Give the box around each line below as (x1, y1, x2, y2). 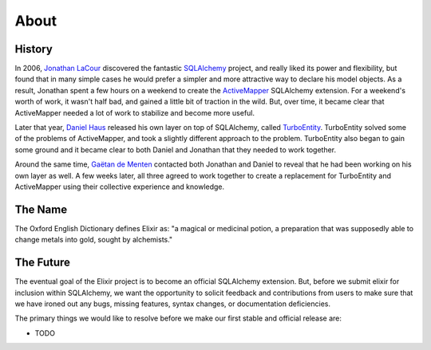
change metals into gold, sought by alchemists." (14, 235, 173, 245)
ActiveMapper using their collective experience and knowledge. (14, 182, 225, 191)
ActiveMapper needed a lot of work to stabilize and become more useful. (14, 108, 255, 117)
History (14, 42, 53, 56)
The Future (14, 256, 71, 269)
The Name (14, 203, 68, 216)
